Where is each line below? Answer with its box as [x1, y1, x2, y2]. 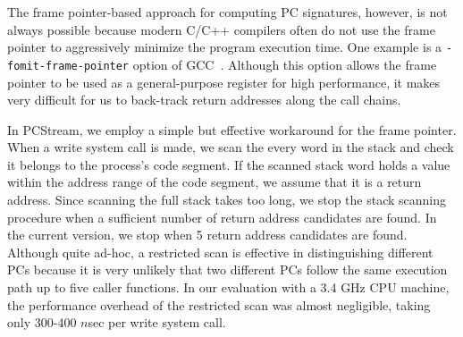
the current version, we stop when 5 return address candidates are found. [7, 225, 408, 244]
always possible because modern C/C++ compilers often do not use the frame [7, 20, 435, 38]
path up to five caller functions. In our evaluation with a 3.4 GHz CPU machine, [7, 278, 450, 297]
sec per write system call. [88, 313, 226, 332]
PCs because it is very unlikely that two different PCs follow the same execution [7, 260, 448, 279]
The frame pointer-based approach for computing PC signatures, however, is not [7, 3, 448, 21]
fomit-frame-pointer [7, 59, 130, 72]
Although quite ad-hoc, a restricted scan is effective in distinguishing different [7, 242, 434, 261]
